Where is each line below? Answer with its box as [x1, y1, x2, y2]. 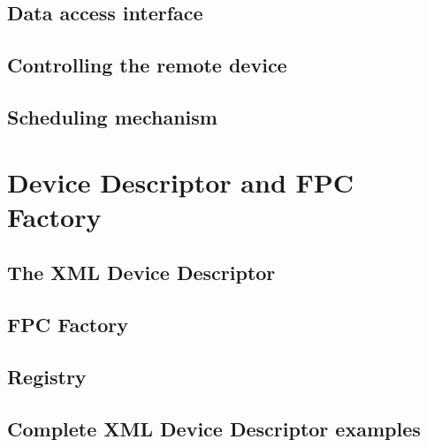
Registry [7, 362, 87, 390]
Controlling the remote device [7, 51, 287, 79]
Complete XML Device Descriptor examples [7, 414, 421, 442]
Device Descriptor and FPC [7, 163, 355, 200]
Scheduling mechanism [7, 102, 217, 130]
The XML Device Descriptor [7, 259, 276, 286]
